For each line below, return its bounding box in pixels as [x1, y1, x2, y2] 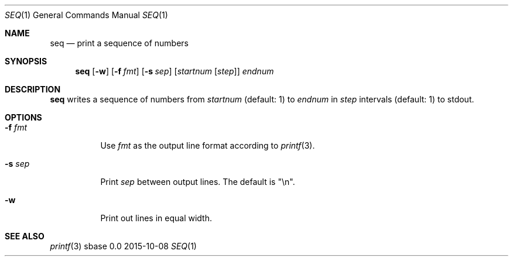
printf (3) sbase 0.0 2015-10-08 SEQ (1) [50, 241, 197, 251]
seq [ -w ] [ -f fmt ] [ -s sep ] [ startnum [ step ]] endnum [75, 66, 274, 76]
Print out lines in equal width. [100, 213, 212, 223]
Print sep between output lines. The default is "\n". [100, 177, 295, 187]
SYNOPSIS [5, 56, 47, 66]
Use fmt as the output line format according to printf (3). [100, 140, 315, 150]
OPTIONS [5, 112, 42, 122]
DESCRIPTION [5, 84, 61, 94]
